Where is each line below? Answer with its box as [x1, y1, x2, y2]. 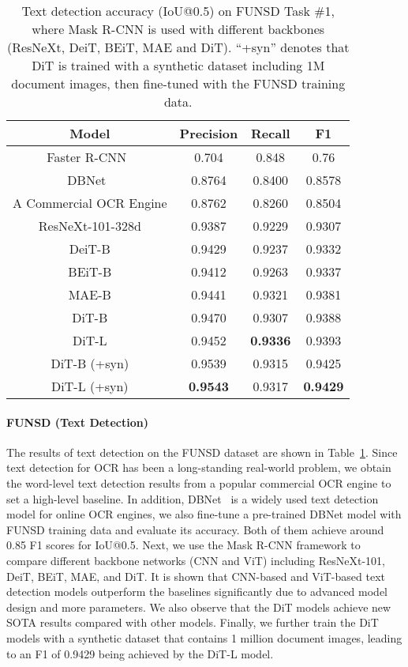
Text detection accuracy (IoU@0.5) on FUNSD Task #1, [21, 2, 335, 20]
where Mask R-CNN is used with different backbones [32, 20, 325, 38]
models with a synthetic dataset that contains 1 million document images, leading [6, 629, 402, 646]
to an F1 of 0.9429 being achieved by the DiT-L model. [6, 645, 274, 661]
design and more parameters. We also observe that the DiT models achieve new [6, 598, 391, 615]
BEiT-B [68, 262, 112, 281]
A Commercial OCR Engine [13, 194, 167, 212]
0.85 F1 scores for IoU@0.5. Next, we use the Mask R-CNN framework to [6, 537, 361, 553]
